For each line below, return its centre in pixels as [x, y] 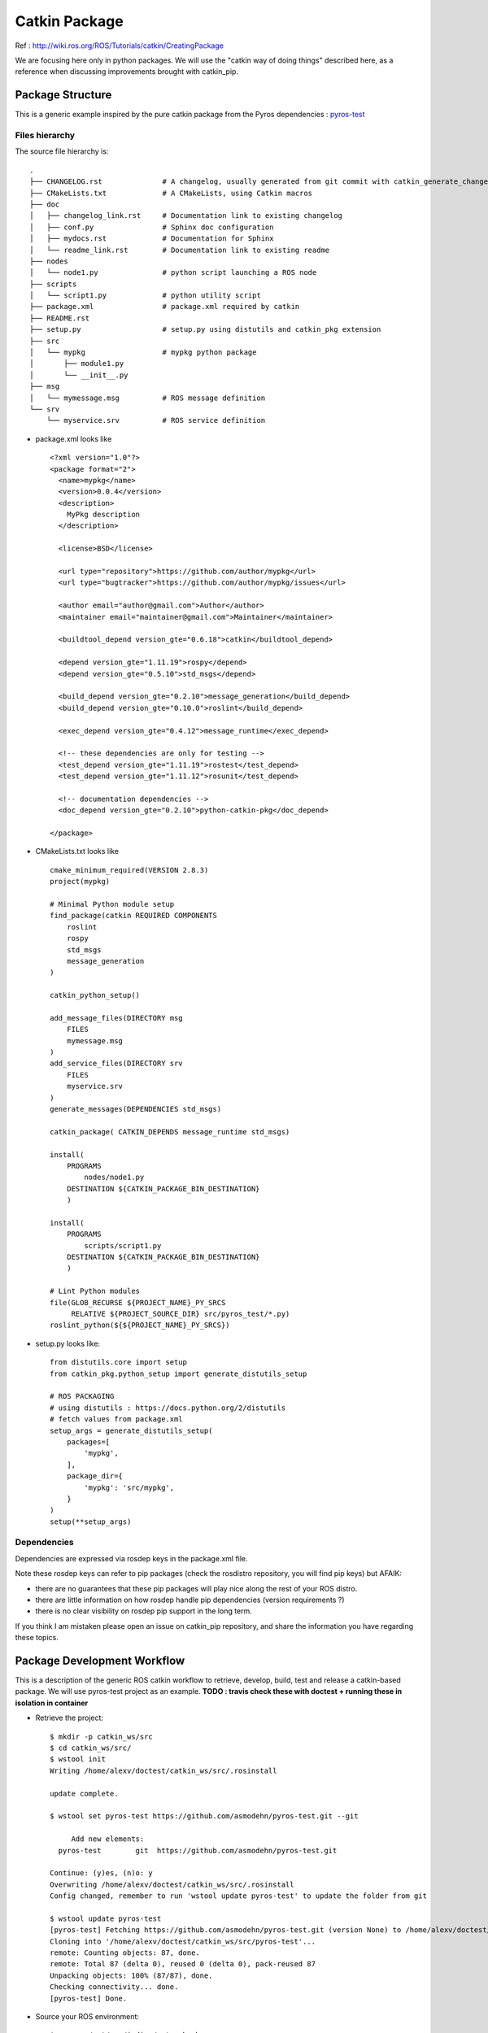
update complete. [84, 1794]
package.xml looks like [74, 438]
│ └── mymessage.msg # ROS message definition [148, 398]
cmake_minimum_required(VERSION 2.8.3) [129, 870]
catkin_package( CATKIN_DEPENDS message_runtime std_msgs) [170, 1132]
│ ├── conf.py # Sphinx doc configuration [152, 227]
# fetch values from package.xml [116, 1419]
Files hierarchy [45, 135]
